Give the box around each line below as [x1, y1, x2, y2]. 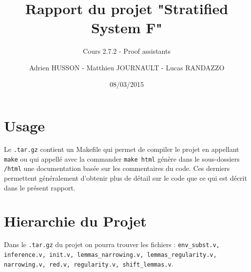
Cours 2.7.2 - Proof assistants [83, 46, 171, 56]
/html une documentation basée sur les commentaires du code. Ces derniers [4, 163, 230, 173]
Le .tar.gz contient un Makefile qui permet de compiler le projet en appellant [4, 144, 239, 154]
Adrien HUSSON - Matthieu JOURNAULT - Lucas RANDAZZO [29, 62, 225, 72]
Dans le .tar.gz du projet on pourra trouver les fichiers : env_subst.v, [4, 239, 220, 250]
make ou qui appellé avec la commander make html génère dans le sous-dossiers [4, 153, 240, 164]
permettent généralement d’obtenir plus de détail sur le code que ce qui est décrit [4, 173, 247, 183]
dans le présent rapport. [4, 182, 76, 192]
